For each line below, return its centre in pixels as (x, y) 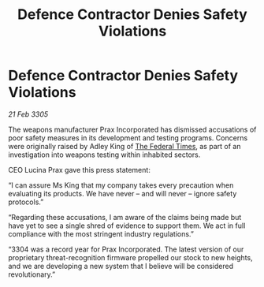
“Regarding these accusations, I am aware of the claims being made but (125, 217)
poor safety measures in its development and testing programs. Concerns (128, 138)
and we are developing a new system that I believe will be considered (121, 266)
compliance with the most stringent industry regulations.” (101, 233)
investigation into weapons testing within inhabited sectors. (104, 155)
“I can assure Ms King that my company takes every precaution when (121, 185)
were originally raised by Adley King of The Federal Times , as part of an (125, 146)
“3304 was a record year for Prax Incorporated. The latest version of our (126, 249)
